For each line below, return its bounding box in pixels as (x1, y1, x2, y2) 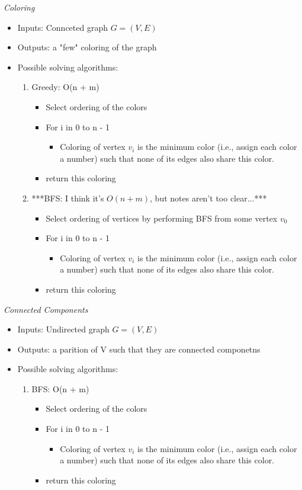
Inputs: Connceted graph (17, 21, 108, 33)
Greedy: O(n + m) (31, 81, 99, 93)
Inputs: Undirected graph (17, 323, 110, 335)
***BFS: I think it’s (31, 191, 104, 204)
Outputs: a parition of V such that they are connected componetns (17, 342, 261, 355)
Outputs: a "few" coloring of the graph (17, 41, 157, 53)
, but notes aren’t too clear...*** (150, 191, 267, 204)
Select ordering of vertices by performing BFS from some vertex (46, 212, 278, 224)
